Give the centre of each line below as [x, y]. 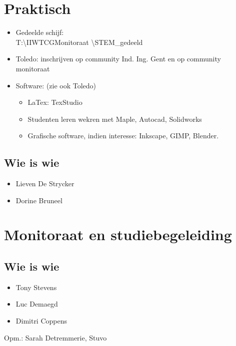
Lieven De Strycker [45, 183]
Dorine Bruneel [39, 200]
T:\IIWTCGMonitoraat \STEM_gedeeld [79, 42]
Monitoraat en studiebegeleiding [118, 234]
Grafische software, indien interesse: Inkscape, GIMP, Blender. [123, 136]
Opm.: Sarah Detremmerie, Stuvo [55, 337]
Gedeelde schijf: [40, 32]
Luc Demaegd [37, 304]
